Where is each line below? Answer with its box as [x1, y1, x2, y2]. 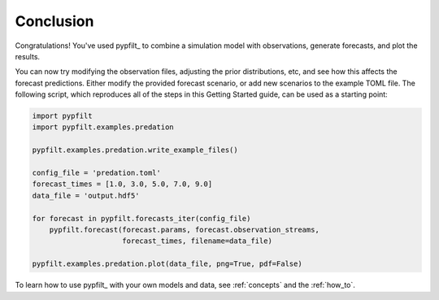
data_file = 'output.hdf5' [32, 191, 140, 200]
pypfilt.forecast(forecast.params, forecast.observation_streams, [49, 225, 320, 234]
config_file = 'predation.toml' [32, 168, 162, 178]
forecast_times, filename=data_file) [122, 237, 272, 246]
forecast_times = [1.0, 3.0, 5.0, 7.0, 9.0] [32, 180, 213, 189]
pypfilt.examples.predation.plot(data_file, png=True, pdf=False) [32, 259, 302, 268]
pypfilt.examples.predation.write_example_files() [32, 146, 239, 154]
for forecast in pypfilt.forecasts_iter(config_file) [32, 214, 251, 223]
